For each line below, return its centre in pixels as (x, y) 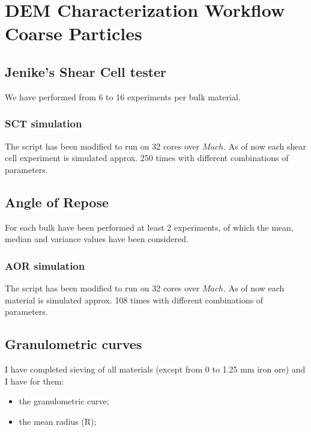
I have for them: (35, 381)
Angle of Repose (57, 202)
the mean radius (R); (58, 421)
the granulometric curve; (64, 401)
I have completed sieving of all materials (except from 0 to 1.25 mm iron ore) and (155, 369)
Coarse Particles (74, 33)
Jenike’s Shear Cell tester (86, 71)
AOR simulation (45, 265)
